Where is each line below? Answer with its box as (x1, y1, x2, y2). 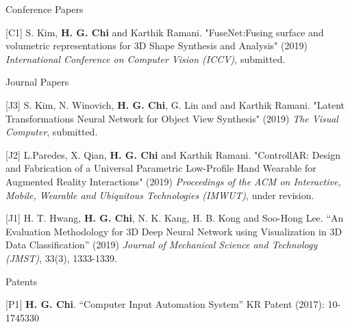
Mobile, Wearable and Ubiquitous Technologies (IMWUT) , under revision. (5, 187, 314, 202)
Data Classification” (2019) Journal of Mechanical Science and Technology (5, 237, 318, 252)
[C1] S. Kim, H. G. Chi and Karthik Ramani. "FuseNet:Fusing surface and (5, 25, 324, 39)
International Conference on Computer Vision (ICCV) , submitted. (5, 51, 286, 66)
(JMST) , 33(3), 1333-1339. (5, 250, 117, 265)
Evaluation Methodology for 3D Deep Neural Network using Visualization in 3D (5, 224, 342, 238)
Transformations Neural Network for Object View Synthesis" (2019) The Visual (5, 111, 338, 125)
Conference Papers (5, 2, 84, 16)
